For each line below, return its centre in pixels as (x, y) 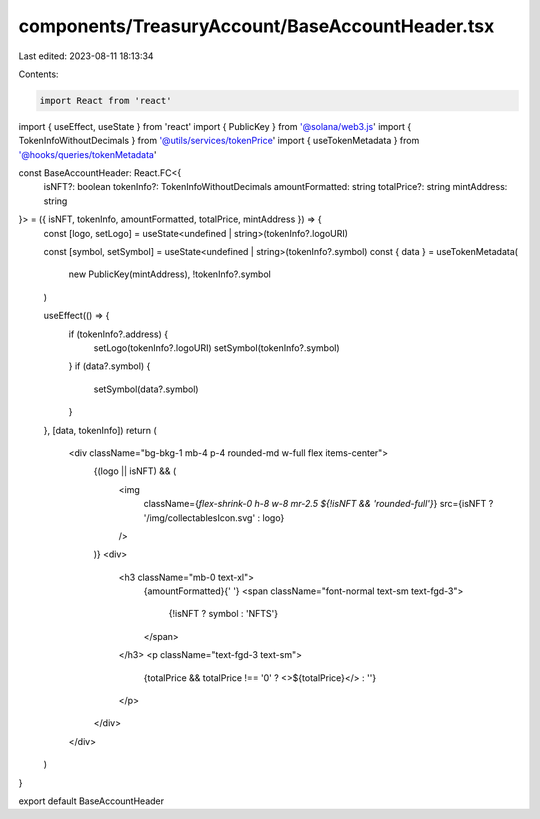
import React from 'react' (105, 100)
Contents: (38, 74)
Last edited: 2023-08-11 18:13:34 (86, 56)
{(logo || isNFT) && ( (135, 471)
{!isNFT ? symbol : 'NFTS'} (223, 614)
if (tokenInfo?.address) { (118, 334)
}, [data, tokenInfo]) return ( (100, 430)
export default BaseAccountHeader (91, 801)
